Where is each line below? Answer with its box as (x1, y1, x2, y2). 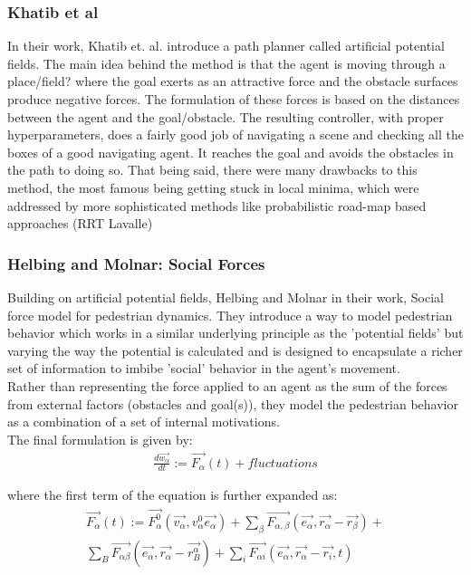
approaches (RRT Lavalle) (7, 214, 153, 233)
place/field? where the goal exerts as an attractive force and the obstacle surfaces (7, 72, 458, 91)
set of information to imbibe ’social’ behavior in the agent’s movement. (7, 359, 400, 378)
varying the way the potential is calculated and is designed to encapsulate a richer (7, 340, 463, 359)
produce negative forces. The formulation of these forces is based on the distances (7, 90, 460, 108)
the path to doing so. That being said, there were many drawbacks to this (7, 160, 418, 179)
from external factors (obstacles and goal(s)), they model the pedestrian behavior (7, 394, 458, 413)
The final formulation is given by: (7, 429, 193, 448)
